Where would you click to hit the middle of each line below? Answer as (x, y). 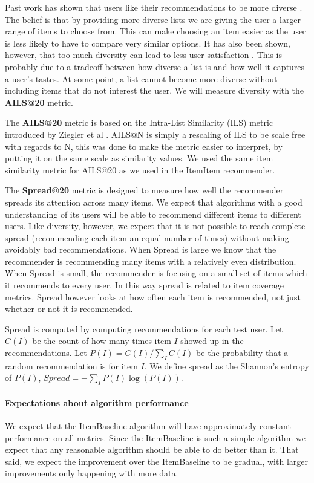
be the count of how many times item (102, 341)
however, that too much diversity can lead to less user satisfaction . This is (144, 55)
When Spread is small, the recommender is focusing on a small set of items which (156, 273)
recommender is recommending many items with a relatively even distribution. (151, 261)
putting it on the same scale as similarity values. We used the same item (139, 158)
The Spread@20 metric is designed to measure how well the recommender (144, 190)
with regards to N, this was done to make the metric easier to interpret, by (144, 146)
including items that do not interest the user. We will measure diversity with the (155, 90)
